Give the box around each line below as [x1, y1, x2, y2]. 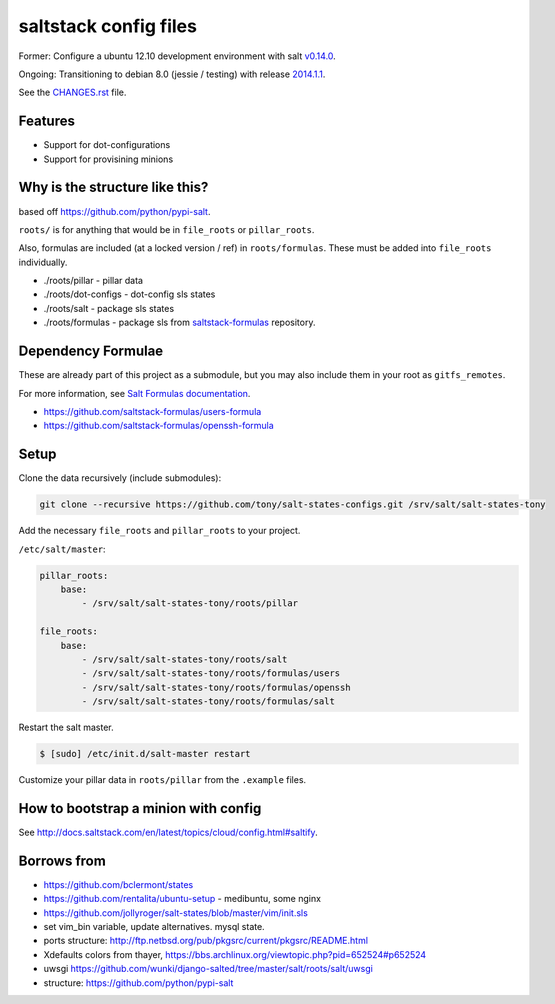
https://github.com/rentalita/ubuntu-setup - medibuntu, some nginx [43, 893, 322, 905]
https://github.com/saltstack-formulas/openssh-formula [43, 420, 274, 432]
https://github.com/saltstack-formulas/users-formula [43, 405, 262, 417]
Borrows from [18, 852, 107, 869]
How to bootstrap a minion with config [18, 800, 262, 817]
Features [18, 113, 75, 130]
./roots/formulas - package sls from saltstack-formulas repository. [43, 316, 316, 329]
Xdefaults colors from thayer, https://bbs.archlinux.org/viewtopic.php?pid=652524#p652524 [43, 948, 427, 960]
